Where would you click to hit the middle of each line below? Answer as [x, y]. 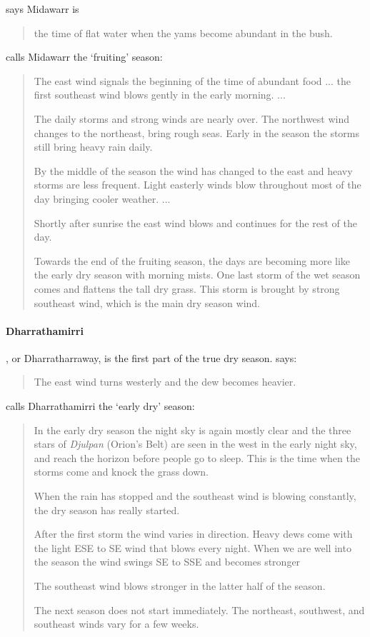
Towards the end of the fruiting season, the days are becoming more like [192, 260]
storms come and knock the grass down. [121, 472]
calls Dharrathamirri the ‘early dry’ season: [100, 406]
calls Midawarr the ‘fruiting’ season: [84, 57]
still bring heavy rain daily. [93, 147]
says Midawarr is [42, 9]
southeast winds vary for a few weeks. [116, 624]
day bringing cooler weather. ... [102, 198]
